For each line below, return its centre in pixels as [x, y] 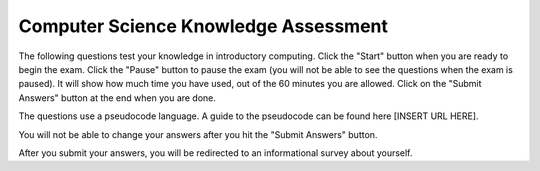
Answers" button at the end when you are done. [117, 97]
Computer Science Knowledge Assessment [203, 26]
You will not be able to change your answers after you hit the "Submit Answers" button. [198, 134]
